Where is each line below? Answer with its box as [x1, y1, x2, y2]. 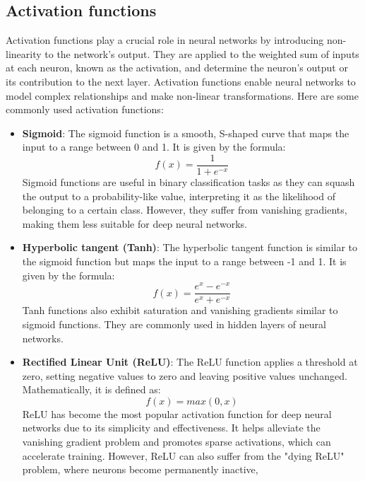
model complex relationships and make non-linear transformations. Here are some [6, 88, 359, 103]
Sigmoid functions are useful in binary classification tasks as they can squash [22, 175, 355, 190]
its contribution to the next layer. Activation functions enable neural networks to [6, 74, 356, 88]
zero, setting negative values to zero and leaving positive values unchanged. [22, 368, 347, 383]
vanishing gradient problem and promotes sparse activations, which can [22, 434, 331, 449]
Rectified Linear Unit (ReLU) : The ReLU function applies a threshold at [22, 354, 358, 369]
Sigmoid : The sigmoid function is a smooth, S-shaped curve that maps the [22, 125, 349, 140]
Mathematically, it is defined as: [22, 382, 161, 397]
